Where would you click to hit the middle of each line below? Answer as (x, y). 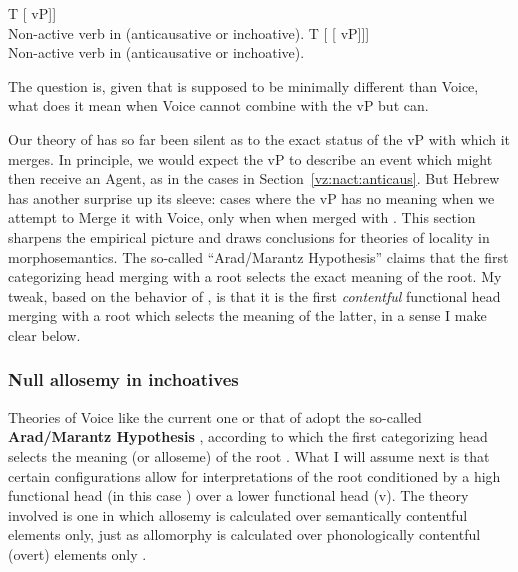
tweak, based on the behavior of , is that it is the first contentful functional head (254, 295)
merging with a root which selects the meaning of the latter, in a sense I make (247, 315)
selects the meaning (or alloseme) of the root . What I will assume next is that (249, 455)
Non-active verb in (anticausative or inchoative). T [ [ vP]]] (189, 32)
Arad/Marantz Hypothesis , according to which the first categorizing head (248, 436)
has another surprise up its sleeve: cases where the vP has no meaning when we (251, 197)
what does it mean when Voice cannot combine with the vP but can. (218, 105)
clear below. (44, 334)
